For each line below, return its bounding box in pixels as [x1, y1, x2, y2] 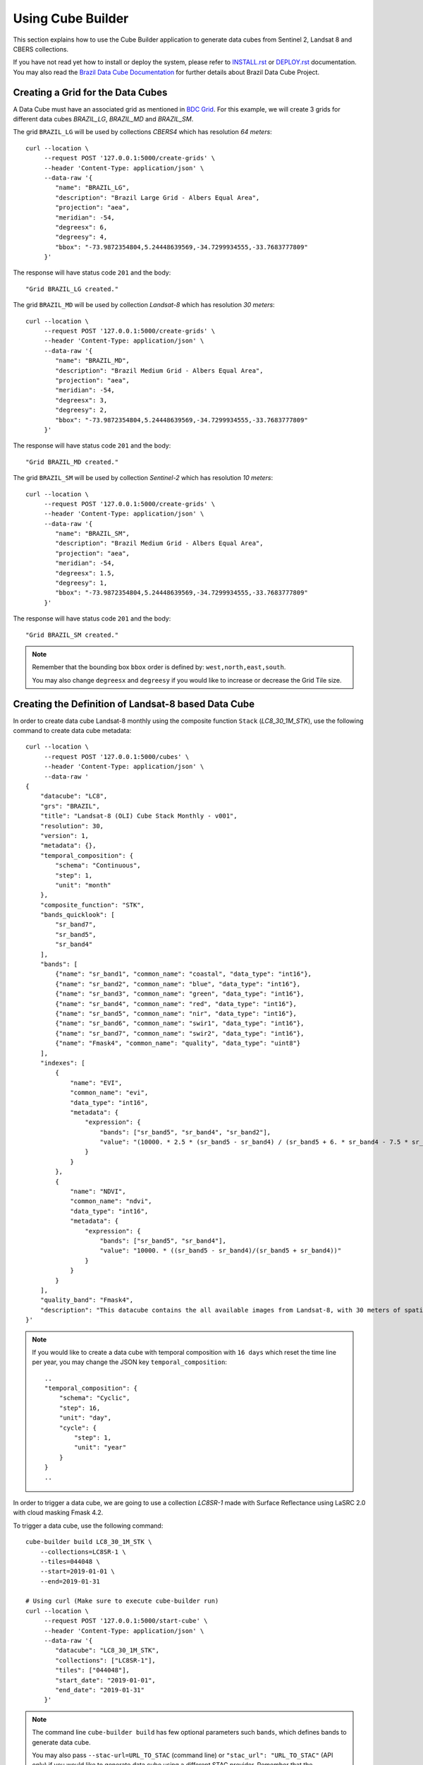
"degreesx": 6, [55, 223, 108, 231]
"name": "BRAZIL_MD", [55, 357, 130, 365]
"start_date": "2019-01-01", [55, 1676, 157, 1684]
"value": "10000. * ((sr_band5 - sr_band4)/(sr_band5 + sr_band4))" [99, 1247, 342, 1255]
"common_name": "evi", [70, 1089, 149, 1097]
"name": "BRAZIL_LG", [55, 184, 130, 192]
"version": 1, [39, 832, 90, 839]
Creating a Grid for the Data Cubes [13, 86, 168, 98]
